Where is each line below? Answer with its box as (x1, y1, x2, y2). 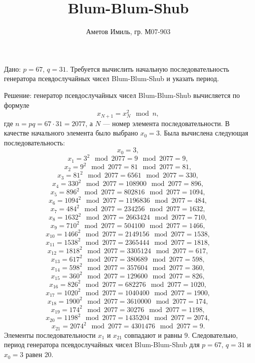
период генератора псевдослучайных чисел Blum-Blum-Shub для (4, 339, 200, 350)
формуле (4, 99, 30, 110)
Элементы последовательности (4, 329, 96, 340)
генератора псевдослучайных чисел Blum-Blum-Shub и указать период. (4, 73, 219, 84)
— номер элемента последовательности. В (103, 118, 230, 128)
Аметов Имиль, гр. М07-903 (86, 26, 171, 37)
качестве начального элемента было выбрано (4, 128, 138, 138)
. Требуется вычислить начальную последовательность (66, 63, 229, 74)
